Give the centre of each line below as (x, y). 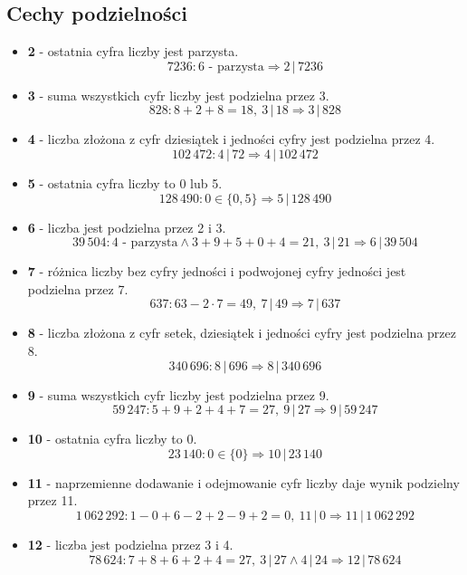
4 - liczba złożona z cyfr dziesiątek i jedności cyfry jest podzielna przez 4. (231, 139)
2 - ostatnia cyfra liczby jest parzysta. (133, 51)
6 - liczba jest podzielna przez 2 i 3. (127, 227)
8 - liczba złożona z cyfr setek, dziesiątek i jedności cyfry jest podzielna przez (242, 333)
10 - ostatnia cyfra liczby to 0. (112, 439)
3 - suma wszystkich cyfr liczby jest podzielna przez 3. (178, 95)
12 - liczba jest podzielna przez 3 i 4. (130, 544)
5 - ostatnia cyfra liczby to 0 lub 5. (125, 182)
